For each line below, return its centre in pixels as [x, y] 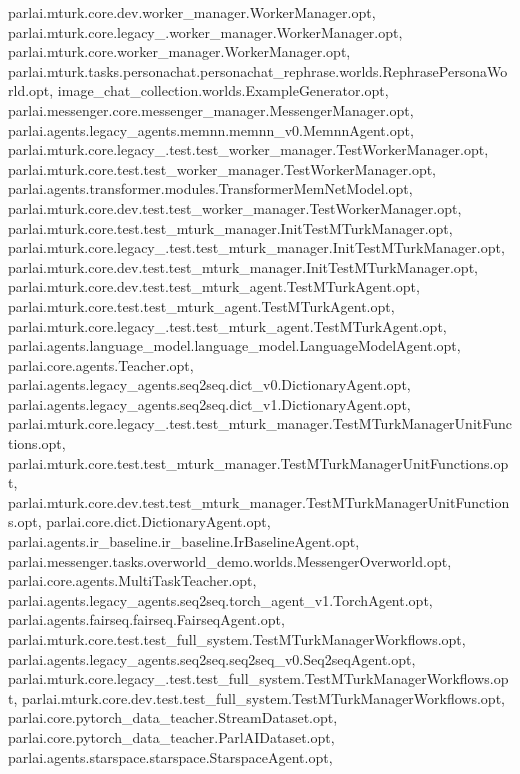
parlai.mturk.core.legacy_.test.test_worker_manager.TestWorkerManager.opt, [248, 149]
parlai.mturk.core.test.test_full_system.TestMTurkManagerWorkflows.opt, [237, 639]
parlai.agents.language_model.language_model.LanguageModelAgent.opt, [234, 345]
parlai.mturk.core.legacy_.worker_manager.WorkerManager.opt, [205, 31]
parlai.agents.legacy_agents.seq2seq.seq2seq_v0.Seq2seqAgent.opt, [212, 658]
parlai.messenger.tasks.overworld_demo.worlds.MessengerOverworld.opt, [230, 560]
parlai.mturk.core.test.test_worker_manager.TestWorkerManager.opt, [222, 168]
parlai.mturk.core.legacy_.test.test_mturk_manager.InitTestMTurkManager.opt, [256, 247]
